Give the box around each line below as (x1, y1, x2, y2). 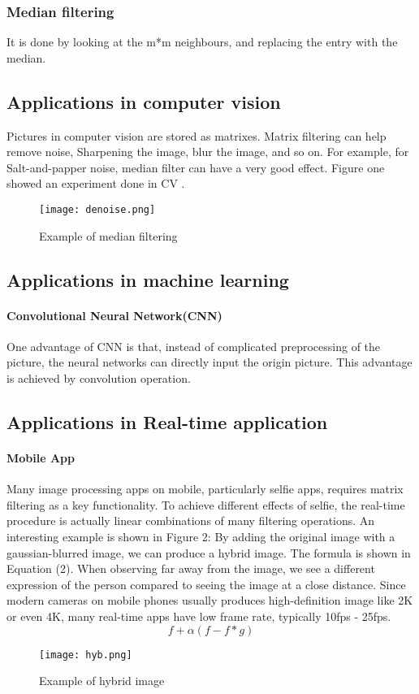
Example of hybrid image (39, 672, 165, 689)
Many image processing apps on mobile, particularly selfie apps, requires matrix (6, 480, 404, 497)
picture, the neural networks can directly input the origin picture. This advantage (6, 354, 413, 371)
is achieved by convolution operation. (6, 370, 191, 386)
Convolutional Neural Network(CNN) (6, 306, 222, 323)
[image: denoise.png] (39, 203, 156, 215)
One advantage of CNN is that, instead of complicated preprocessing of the (6, 337, 381, 354)
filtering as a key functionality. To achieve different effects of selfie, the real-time (6, 496, 405, 513)
